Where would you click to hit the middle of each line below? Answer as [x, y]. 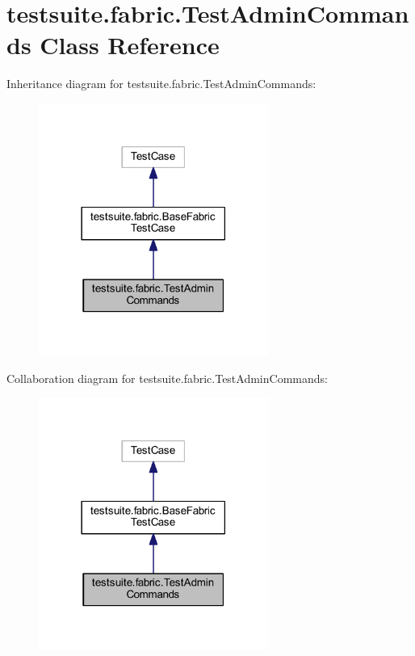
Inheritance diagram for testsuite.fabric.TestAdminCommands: [161, 84]
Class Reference [130, 45]
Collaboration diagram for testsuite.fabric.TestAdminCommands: [167, 378]
